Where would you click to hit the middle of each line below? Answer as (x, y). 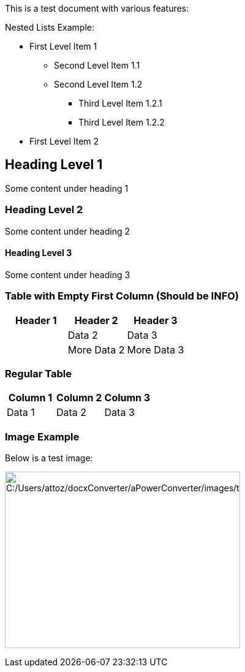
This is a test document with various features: (97, 8)
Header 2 (96, 320)
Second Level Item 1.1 (97, 65)
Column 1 (30, 398)
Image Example (42, 436)
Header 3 (156, 320)
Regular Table (38, 373)
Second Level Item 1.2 (98, 84)
